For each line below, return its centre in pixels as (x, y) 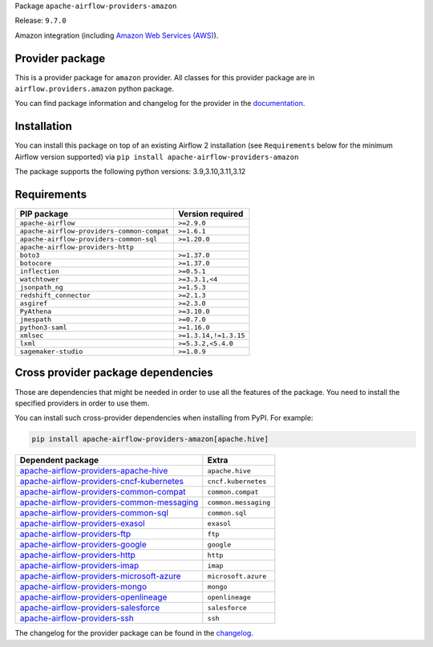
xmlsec (32, 336)
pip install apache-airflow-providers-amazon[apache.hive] (150, 439)
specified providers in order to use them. (82, 403)
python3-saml (43, 328)
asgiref (34, 304)
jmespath (36, 320)
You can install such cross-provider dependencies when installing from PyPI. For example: (164, 418)
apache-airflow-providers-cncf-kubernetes (102, 482)
